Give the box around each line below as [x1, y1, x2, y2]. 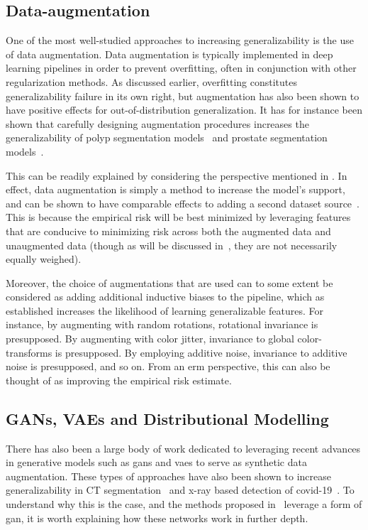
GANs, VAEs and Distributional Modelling [6, 407, 329, 429]
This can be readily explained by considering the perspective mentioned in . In [6, 168, 347, 183]
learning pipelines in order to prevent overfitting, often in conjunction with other [6, 60, 357, 75]
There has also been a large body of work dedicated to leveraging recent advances [6, 440, 361, 455]
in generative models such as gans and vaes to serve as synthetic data [6, 455, 307, 470]
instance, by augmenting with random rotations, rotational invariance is [6, 317, 318, 332]
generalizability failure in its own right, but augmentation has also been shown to [6, 88, 359, 103]
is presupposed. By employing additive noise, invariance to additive [55, 345, 347, 359]
